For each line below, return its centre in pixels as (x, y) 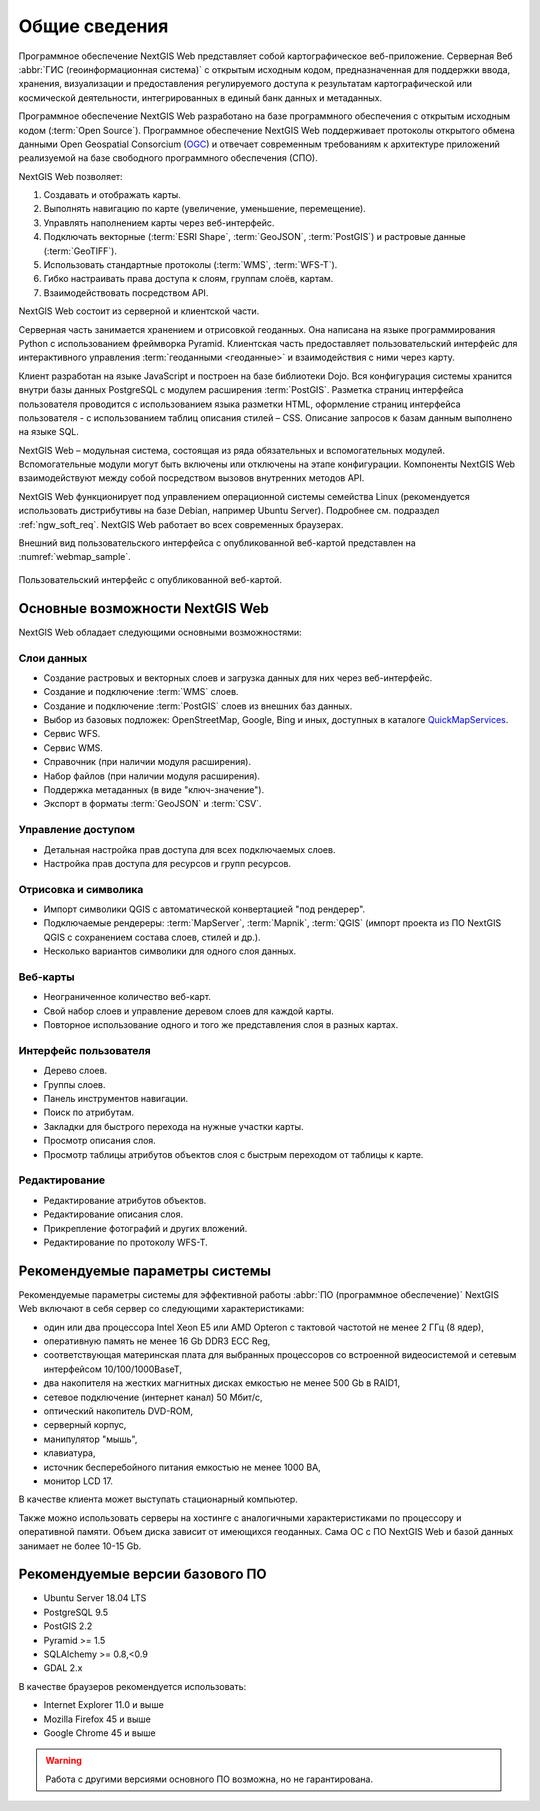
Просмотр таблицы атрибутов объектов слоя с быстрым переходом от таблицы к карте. (233, 1154)
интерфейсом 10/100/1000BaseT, (112, 1369)
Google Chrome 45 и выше (100, 1732)
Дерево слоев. (75, 1071)
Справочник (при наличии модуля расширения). (147, 762)
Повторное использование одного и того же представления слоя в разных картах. (221, 1025)
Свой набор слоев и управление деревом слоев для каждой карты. (189, 1011)
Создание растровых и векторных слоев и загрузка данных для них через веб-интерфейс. (238, 677)
